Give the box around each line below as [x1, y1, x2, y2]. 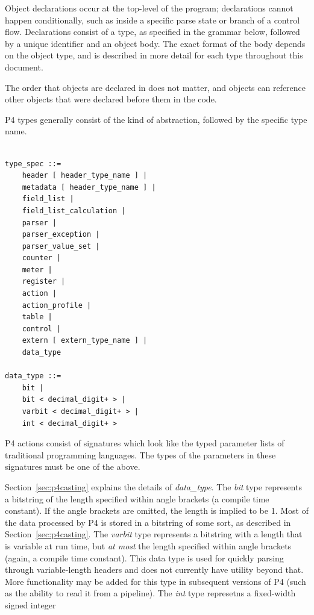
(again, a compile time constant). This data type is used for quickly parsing [5, 551, 284, 564]
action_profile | [22, 301, 92, 310]
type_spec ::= [5, 159, 61, 168]
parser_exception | [22, 230, 100, 239]
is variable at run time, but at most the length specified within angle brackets [5, 539, 292, 552]
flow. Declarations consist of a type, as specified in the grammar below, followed [5, 25, 300, 38]
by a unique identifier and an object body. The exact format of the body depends [5, 37, 306, 49]
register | [22, 277, 66, 286]
